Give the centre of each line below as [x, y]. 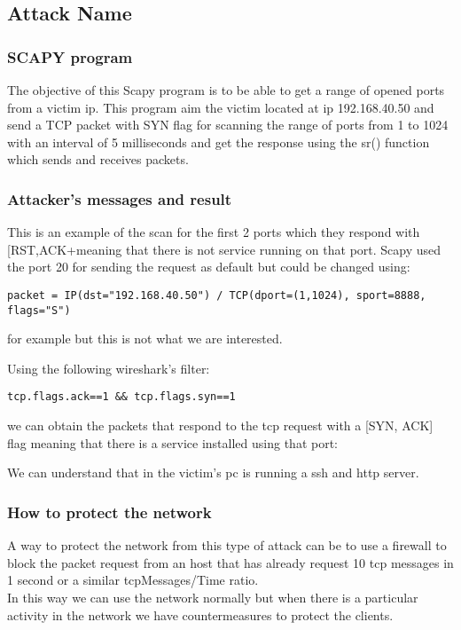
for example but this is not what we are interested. [145, 339]
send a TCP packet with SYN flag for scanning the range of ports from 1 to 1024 [228, 125]
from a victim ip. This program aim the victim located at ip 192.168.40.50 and [221, 107]
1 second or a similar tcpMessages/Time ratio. [133, 580]
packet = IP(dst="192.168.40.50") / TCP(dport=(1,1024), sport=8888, [217, 295]
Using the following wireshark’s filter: [109, 368]
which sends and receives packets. [98, 159]
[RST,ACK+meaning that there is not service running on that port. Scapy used [224, 249]
